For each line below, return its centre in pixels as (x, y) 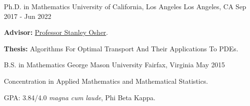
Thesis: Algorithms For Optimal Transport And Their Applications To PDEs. (121, 48)
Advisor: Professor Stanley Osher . (56, 32)
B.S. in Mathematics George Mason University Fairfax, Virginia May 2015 (115, 65)
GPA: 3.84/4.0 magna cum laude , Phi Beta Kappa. (80, 97)
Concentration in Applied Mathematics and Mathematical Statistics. (106, 81)
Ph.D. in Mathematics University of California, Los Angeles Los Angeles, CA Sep (125, 6)
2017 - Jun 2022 (28, 16)
